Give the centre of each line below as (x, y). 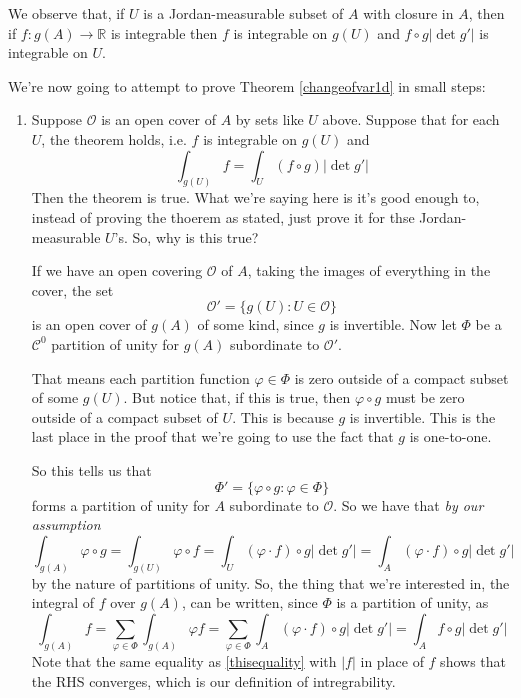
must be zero (425, 397)
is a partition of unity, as (412, 602)
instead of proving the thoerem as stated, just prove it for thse (223, 217)
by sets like (269, 119)
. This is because (283, 416)
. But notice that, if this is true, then (237, 397)
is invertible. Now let (393, 324)
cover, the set (72, 289)
